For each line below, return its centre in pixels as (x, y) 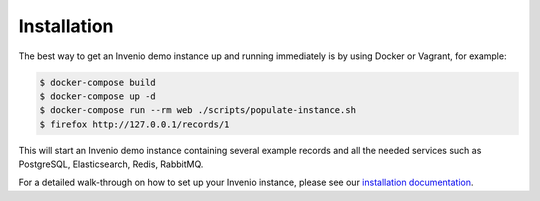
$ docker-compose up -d (98, 96)
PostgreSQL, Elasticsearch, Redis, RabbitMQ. (111, 164)
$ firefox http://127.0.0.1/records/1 (134, 124)
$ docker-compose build (98, 82)
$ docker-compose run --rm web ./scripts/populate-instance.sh (198, 110)
